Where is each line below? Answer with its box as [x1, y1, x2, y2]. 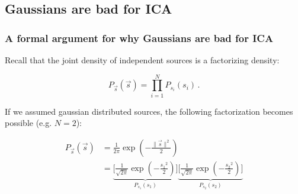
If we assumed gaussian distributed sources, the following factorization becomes [5, 105, 293, 117]
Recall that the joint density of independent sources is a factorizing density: [5, 54, 280, 66]
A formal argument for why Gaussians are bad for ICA [5, 30, 274, 45]
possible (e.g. [5, 117, 52, 129]
